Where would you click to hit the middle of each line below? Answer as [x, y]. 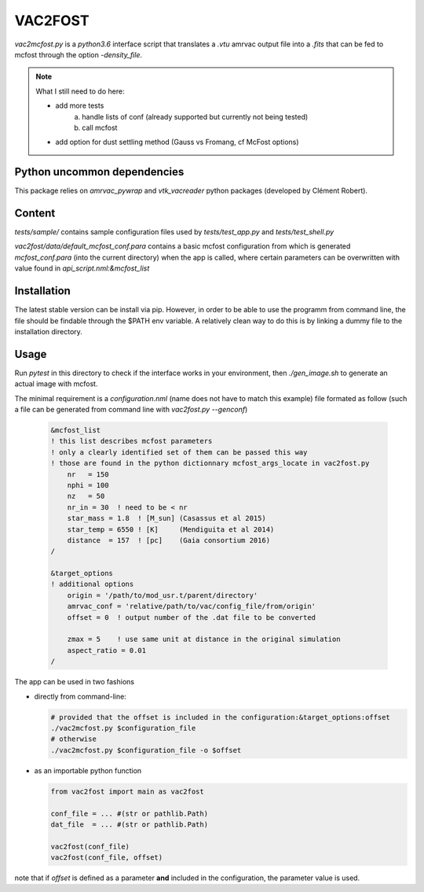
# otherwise [74, 739]
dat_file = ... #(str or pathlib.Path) [129, 824]
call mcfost [100, 127]
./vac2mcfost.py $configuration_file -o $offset [146, 750]
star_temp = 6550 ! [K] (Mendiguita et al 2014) [171, 529]
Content [35, 213]
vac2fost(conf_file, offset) [107, 858]
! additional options [92, 584]
